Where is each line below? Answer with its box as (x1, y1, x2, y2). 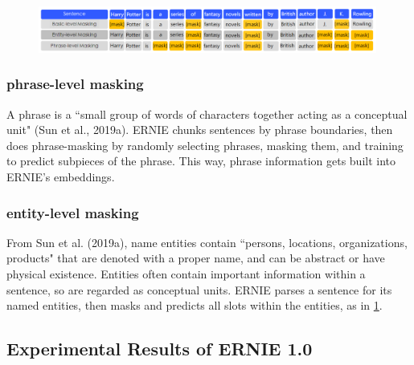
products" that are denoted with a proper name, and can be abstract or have (6, 249, 385, 266)
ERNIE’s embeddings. (6, 168, 115, 185)
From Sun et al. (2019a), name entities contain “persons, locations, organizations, (6, 233, 408, 250)
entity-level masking (6, 202, 139, 222)
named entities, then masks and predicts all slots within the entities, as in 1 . (6, 297, 383, 314)
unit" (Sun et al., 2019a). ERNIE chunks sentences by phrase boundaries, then (6, 121, 393, 138)
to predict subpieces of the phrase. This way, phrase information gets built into (6, 152, 396, 169)
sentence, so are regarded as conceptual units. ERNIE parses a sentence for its (6, 281, 392, 298)
